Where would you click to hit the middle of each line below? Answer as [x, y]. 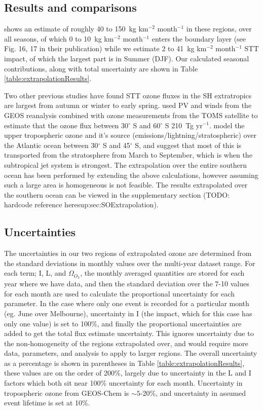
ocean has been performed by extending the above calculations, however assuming [131, 175]
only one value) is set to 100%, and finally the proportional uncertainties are [123, 323]
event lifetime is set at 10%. [47, 403]
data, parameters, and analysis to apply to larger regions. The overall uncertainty [131, 353]
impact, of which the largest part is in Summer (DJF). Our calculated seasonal [127, 58]
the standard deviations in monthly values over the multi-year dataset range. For [130, 263]
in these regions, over [219, 29]
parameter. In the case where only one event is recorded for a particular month [127, 303]
